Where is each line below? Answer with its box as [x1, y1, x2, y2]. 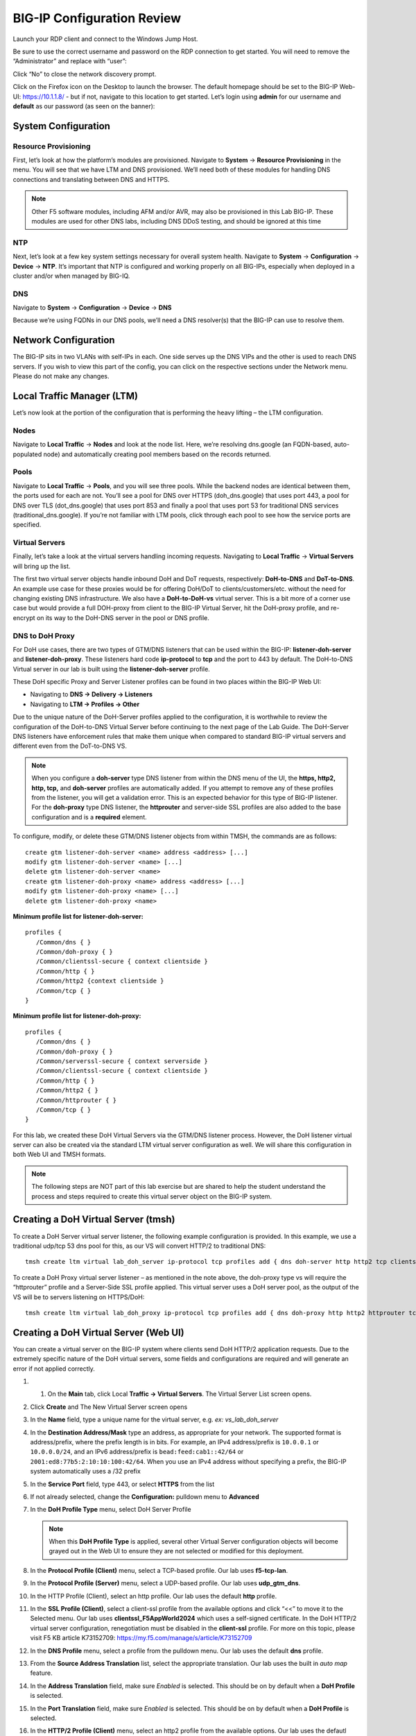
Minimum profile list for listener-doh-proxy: [12, 1012, 141, 1020]
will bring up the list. [12, 562, 71, 570]
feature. [30, 1669, 53, 1677]
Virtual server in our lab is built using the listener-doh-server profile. [12, 665, 211, 673]
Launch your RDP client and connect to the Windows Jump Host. [12, 35, 198, 43]
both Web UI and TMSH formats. [12, 1150, 106, 1159]
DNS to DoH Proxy [12, 631, 76, 640]
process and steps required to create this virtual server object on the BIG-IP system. [31, 1192, 272, 1201]
